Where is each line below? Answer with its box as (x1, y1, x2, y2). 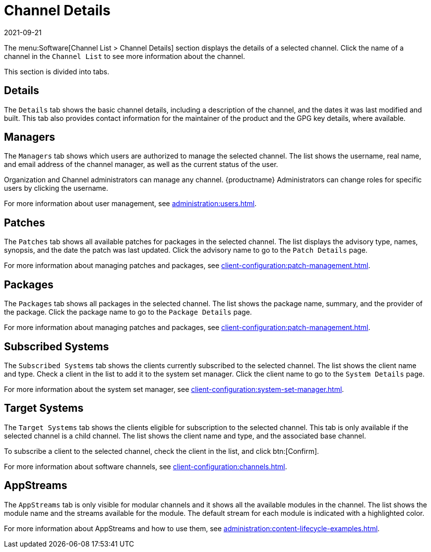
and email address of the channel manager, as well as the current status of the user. (4, 160, 278, 169)
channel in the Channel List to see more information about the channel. (4, 52, 245, 60)
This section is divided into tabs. (4, 67, 110, 76)
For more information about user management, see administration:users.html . (4, 199, 257, 208)
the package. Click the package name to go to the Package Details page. (4, 308, 252, 317)
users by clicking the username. (4, 184, 109, 193)
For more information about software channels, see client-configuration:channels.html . (4, 462, 287, 471)
